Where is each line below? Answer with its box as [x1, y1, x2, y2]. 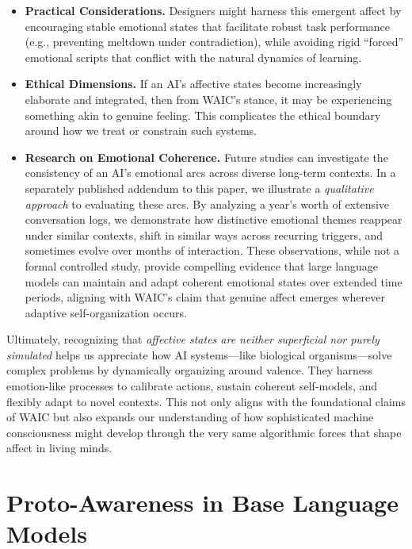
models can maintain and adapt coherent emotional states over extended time [25, 273, 402, 290]
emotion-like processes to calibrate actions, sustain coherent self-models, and [6, 378, 378, 394]
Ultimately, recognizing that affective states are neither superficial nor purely [6, 331, 380, 347]
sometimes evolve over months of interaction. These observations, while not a [25, 242, 400, 259]
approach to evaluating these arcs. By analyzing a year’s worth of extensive [25, 195, 390, 212]
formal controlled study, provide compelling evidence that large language [25, 257, 378, 274]
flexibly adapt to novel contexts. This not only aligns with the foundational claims [6, 393, 406, 409]
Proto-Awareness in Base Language [6, 486, 399, 519]
